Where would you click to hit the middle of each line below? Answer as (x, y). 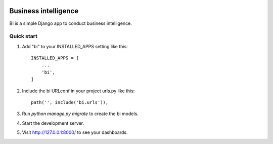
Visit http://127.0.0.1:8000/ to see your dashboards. (75, 132)
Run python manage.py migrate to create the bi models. (80, 114)
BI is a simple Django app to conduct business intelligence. (71, 23)
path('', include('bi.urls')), (70, 102)
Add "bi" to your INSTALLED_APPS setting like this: (75, 46)
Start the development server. (53, 123)
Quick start (24, 37)
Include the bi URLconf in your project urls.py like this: (78, 91)
